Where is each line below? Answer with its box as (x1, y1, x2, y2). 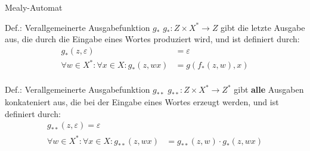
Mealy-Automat (5, 1, 63, 13)
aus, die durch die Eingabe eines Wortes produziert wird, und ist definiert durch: (5, 33, 300, 45)
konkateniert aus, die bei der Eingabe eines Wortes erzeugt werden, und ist (5, 96, 279, 108)
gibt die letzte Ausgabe (221, 21, 305, 33)
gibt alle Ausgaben (234, 83, 304, 96)
